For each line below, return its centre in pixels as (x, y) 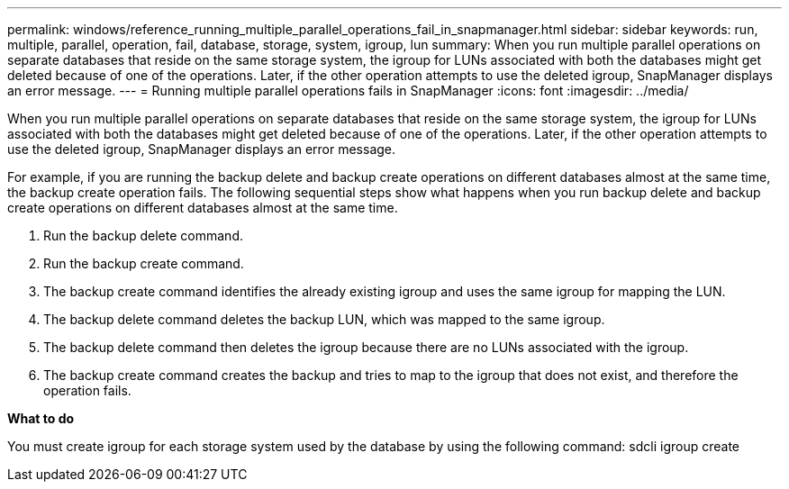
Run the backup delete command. (143, 235)
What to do (41, 418)
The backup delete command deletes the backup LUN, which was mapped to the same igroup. (324, 319)
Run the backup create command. (144, 263)
